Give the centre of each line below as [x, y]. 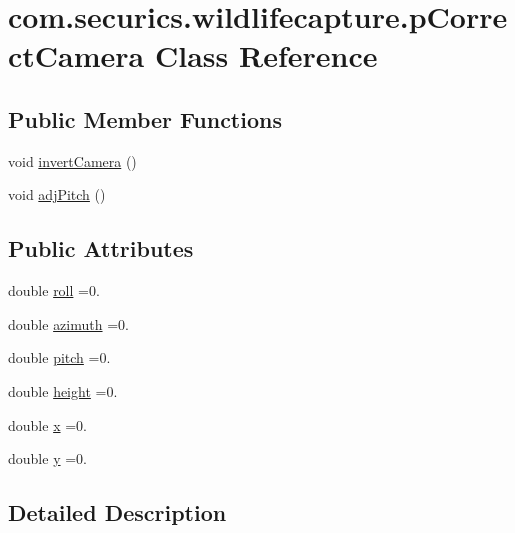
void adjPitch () [57, 194]
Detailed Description [117, 512]
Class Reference [266, 55]
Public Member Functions [145, 118]
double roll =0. [54, 290]
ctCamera [76, 55]
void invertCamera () [72, 160]
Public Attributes [101, 248]
